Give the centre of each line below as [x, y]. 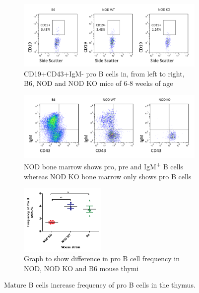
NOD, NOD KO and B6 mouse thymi [81, 268]
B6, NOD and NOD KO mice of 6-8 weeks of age [99, 83]
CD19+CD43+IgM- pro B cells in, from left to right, [104, 73]
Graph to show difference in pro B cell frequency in [102, 258]
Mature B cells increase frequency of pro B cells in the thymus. [100, 285]
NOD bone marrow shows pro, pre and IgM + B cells [103, 166]
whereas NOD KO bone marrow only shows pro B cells [108, 176]
